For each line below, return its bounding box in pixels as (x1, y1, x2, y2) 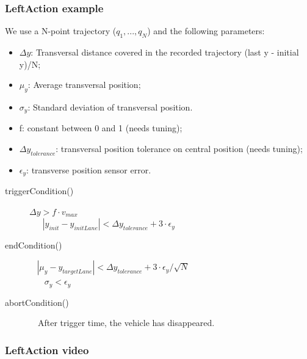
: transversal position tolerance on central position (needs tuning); (56, 142, 303, 155)
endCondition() (5, 239, 62, 252)
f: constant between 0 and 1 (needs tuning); (19, 121, 182, 134)
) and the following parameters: (147, 24, 265, 37)
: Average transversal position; (27, 78, 141, 91)
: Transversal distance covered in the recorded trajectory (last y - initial (31, 46, 299, 59)
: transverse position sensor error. (26, 163, 151, 176)
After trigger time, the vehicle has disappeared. (37, 316, 215, 329)
